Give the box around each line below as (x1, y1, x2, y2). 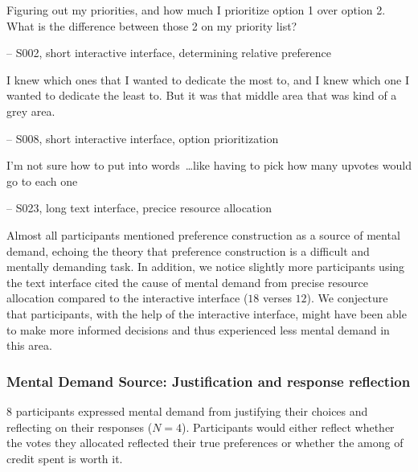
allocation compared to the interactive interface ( (6, 289, 248, 306)
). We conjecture (306, 289, 388, 306)
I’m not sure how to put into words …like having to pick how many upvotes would (6, 157, 412, 174)
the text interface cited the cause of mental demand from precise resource (6, 273, 368, 290)
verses (262, 289, 292, 306)
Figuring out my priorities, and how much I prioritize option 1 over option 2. (6, 2, 386, 18)
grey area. (6, 102, 55, 119)
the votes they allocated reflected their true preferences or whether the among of (6, 434, 404, 451)
